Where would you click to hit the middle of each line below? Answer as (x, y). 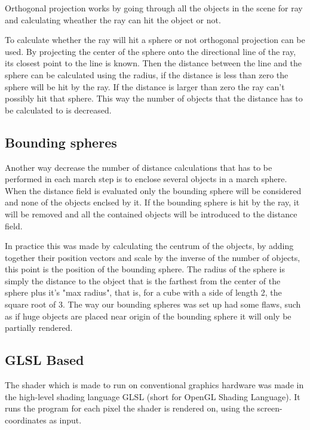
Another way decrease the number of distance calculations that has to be (139, 167)
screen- (270, 408)
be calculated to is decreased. (58, 110)
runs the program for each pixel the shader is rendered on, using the (130, 408)
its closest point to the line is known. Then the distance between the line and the (153, 63)
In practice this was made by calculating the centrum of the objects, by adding (149, 246)
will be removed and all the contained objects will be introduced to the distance (151, 214)
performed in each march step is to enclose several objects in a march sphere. (146, 179)
